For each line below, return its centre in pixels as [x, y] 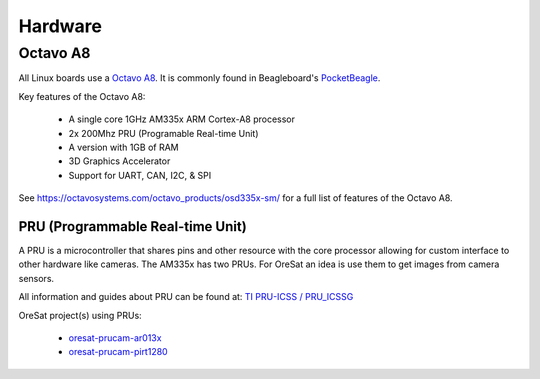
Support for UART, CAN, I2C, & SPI [140, 175]
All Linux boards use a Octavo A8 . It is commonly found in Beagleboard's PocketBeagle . [199, 78]
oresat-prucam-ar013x [115, 337]
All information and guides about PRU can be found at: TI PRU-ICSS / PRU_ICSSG [186, 297]
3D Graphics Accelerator [119, 161]
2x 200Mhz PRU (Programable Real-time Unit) [163, 133]
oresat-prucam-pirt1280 [118, 352]
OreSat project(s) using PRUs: [80, 315]
